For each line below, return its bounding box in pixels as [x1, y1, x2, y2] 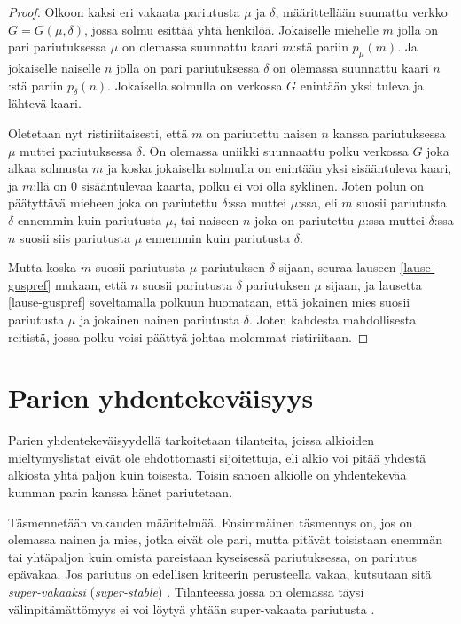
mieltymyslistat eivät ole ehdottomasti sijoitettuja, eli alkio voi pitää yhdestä [8, 448, 426, 466]
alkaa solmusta [8, 159, 89, 177]
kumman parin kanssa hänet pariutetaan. [8, 483, 233, 501]
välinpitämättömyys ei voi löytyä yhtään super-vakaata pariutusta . [8, 599, 375, 618]
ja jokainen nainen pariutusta [79, 309, 240, 328]
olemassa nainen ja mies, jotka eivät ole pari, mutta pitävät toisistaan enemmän [8, 530, 442, 549]
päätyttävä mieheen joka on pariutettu [8, 193, 218, 212]
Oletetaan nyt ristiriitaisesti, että [8, 123, 188, 142]
